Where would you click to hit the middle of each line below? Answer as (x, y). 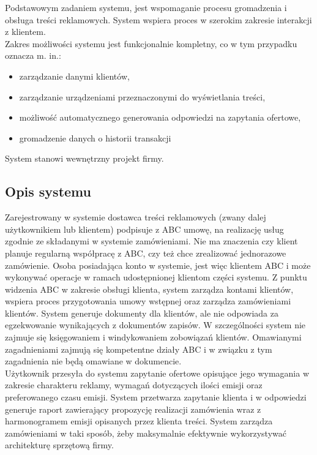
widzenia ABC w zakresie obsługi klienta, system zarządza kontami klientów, (149, 289)
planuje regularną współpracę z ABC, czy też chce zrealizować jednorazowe (146, 253)
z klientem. (25, 32)
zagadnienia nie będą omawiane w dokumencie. (93, 361)
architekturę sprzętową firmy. (59, 445)
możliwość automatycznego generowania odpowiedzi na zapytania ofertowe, (160, 117)
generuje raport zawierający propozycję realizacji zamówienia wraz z (133, 409)
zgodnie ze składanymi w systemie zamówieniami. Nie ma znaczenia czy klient (151, 241)
